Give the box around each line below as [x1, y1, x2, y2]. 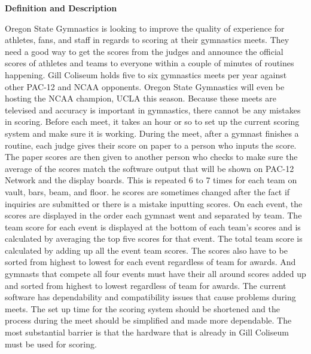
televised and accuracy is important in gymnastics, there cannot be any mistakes [5, 103, 301, 116]
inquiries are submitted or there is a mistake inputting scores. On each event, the [5, 197, 303, 210]
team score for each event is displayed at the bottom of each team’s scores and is [5, 220, 301, 233]
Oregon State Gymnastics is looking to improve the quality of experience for [5, 21, 285, 34]
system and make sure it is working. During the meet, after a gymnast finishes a [5, 127, 299, 139]
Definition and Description [5, 2, 117, 14]
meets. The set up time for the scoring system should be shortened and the [5, 302, 280, 315]
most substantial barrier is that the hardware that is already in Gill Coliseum [5, 326, 289, 338]
